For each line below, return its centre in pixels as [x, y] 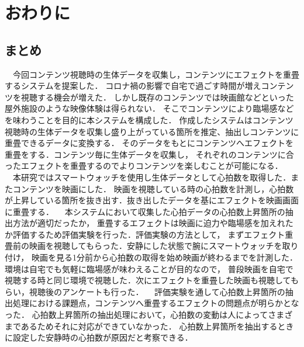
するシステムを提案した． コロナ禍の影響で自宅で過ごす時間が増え [133, 86]
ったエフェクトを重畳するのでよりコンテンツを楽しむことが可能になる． [144, 166]
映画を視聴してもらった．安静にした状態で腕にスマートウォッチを [156, 246]
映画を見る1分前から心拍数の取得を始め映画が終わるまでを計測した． [164, 257]
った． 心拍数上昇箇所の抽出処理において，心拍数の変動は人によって [137, 315]
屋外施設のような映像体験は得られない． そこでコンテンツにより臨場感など [149, 108]
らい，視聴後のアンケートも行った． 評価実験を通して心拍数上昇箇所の [145, 291]
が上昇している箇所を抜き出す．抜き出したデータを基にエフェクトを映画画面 [152, 200]
